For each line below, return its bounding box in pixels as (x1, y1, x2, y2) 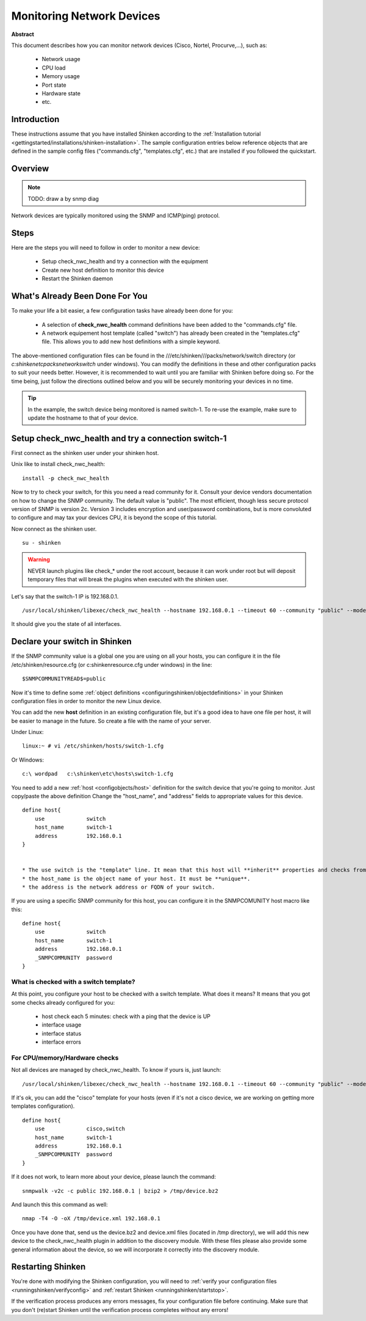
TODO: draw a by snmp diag (27, 195, 99, 202)
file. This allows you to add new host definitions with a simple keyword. (41, 338, 221, 345)
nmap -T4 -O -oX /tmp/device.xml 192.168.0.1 (22, 1215, 161, 1222)
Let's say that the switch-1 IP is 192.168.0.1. (11, 592, 119, 600)
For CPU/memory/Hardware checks (11, 1054, 119, 1062)
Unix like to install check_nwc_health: (11, 460, 106, 468)
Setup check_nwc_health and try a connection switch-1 (11, 433, 227, 443)
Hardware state (41, 89, 81, 97)
